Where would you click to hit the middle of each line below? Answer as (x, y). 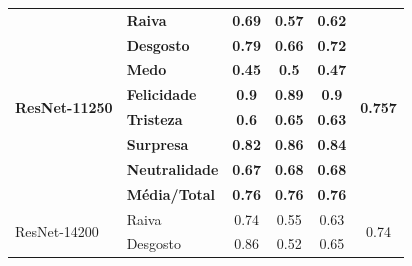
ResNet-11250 (64, 106)
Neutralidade (172, 168)
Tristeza (154, 119)
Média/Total (171, 193)
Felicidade (161, 94)
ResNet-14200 (57, 230)
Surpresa (157, 143)
